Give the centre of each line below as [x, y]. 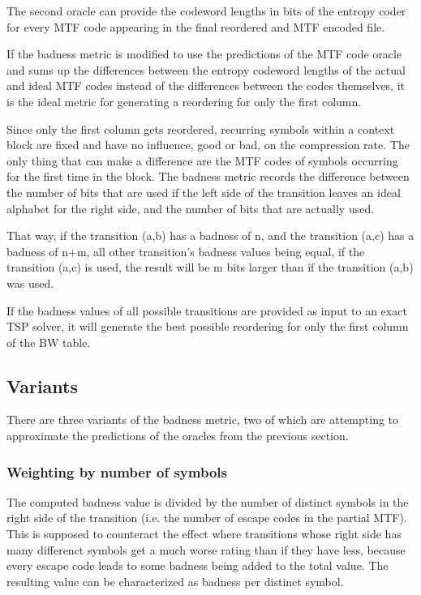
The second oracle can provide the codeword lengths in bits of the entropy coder [206, 11]
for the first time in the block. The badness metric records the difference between [208, 176]
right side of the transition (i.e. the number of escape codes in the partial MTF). [207, 518]
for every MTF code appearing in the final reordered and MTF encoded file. [196, 26]
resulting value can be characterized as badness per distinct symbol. [175, 581]
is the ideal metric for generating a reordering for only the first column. [184, 101]
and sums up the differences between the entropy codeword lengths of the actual [206, 69]
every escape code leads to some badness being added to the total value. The [198, 565]
